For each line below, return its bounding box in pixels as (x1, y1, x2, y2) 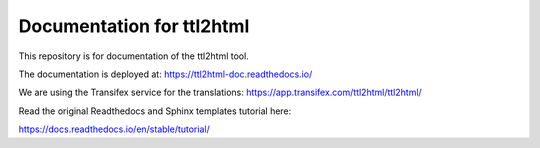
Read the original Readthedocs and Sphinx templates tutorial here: (18, 105, 292, 117)
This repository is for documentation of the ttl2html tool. (18, 50, 249, 62)
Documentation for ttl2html (18, 15, 250, 37)
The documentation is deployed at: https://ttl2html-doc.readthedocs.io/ (18, 68, 313, 80)
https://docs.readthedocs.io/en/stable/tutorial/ (18, 123, 210, 135)
